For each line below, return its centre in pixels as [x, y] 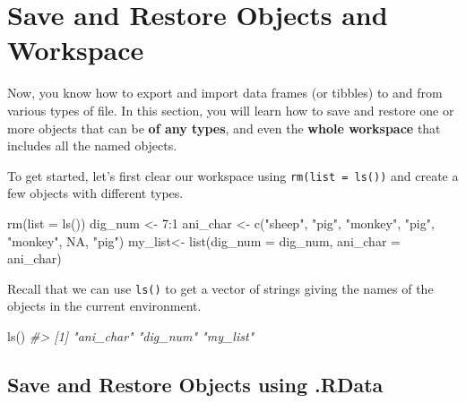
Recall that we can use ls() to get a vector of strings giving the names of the [220, 288]
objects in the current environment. [104, 306]
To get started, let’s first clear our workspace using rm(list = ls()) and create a [233, 175]
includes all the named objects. [92, 146]
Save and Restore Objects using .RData [195, 384]
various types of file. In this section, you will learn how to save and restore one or [231, 110]
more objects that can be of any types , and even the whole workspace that [224, 128]
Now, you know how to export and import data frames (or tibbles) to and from [225, 93]
